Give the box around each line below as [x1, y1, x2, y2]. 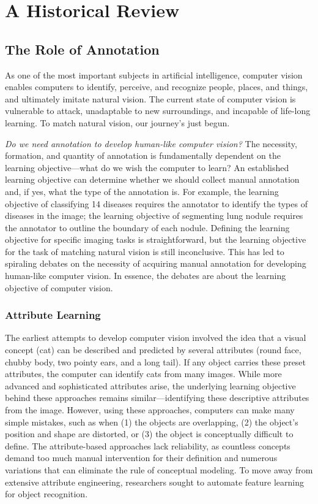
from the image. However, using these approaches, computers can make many [5, 403, 295, 416]
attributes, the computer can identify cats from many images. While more [5, 367, 282, 380]
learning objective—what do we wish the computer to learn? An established [5, 161, 289, 174]
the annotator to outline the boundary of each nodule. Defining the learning [5, 221, 290, 234]
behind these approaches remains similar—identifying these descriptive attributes [5, 391, 309, 404]
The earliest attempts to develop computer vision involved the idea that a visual [5, 331, 306, 344]
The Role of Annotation [5, 39, 160, 58]
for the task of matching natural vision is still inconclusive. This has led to [5, 245, 284, 258]
